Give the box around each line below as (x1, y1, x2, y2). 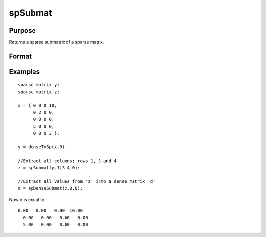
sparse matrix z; (18, 89, 60, 95)
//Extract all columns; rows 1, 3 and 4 (18, 158, 117, 164)
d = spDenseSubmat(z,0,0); (18, 185, 83, 191)
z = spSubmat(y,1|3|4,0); (18, 165, 81, 170)
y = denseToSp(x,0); (18, 144, 67, 150)
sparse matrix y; (18, 82, 60, 88)
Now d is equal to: (9, 196, 46, 202)
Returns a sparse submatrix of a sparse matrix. (9, 39, 104, 45)
